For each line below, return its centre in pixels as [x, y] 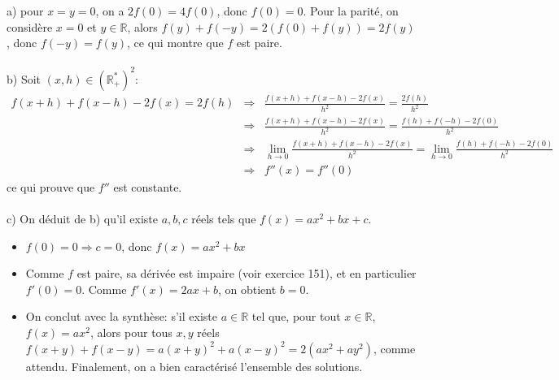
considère [30, 26]
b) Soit [24, 78]
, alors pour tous [131, 332]
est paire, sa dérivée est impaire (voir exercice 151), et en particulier [247, 273]
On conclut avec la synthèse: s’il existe [121, 316]
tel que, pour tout [296, 316]
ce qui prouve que [51, 186]
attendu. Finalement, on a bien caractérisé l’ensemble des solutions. [194, 366]
